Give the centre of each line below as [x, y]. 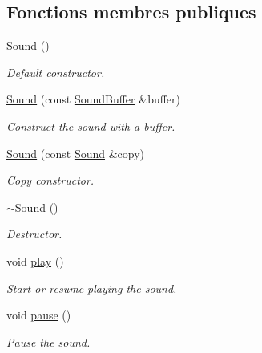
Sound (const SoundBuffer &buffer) [94, 99]
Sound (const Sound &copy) [76, 153]
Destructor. [34, 234]
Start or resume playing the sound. [92, 288]
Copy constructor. [50, 180]
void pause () [39, 315]
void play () [35, 260]
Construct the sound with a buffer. [91, 126]
